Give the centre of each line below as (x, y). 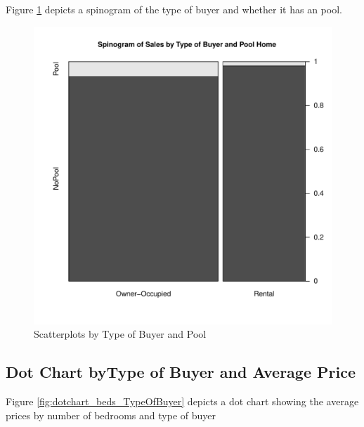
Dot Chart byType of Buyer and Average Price (181, 372)
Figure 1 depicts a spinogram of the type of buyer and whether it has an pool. (174, 9)
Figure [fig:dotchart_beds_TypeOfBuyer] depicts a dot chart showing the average (182, 401)
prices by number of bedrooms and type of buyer (111, 415)
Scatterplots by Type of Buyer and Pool (120, 334)
